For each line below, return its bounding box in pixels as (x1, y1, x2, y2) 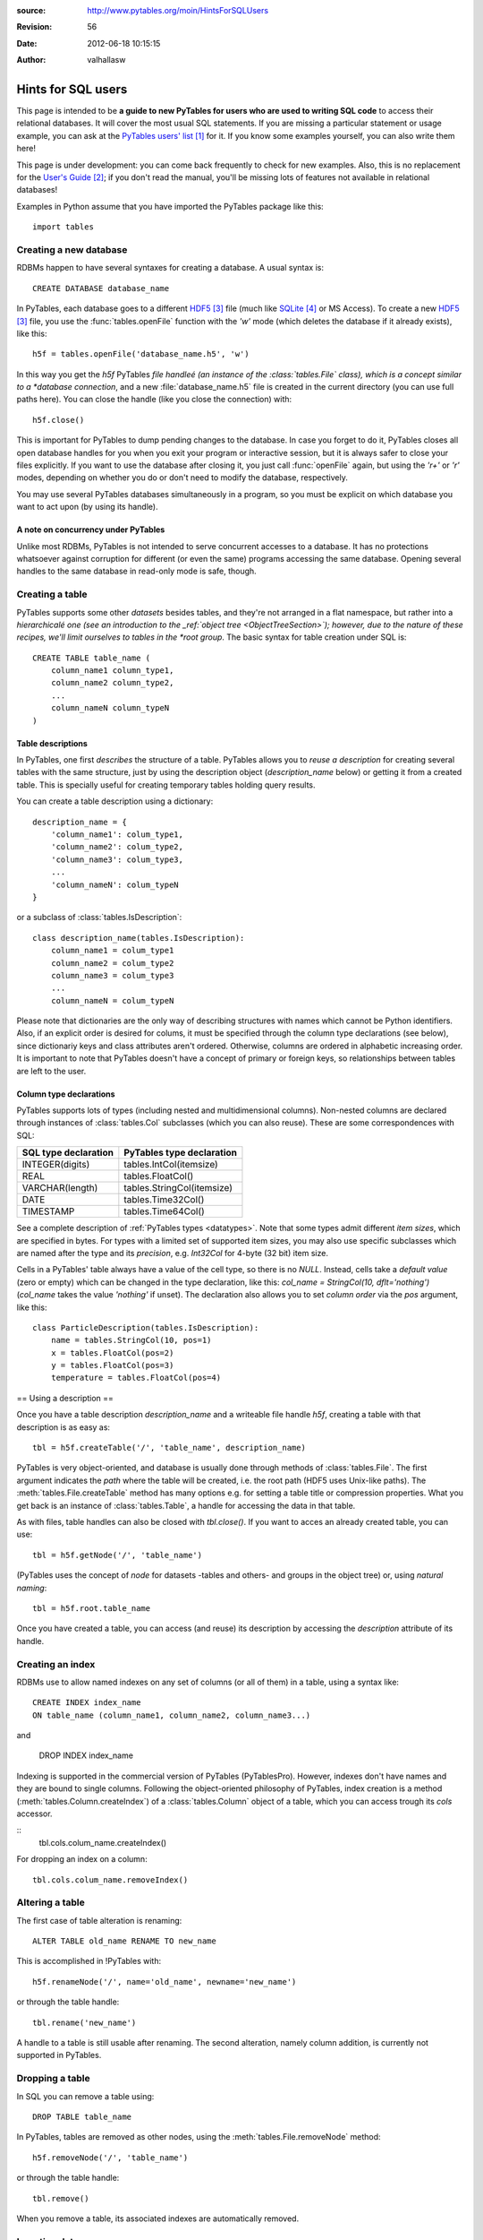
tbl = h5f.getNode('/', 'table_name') (32, 1550, 203, 1560)
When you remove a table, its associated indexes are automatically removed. (16, 2213, 300, 2224)
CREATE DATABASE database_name (32, 283, 170, 293)
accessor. (16, 1808, 53, 1819)
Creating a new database (16, 243, 128, 255)
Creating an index (16, 1658, 96, 1670)
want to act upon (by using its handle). (16, 502, 158, 513)
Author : (16, 55, 47, 65)
